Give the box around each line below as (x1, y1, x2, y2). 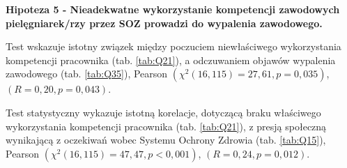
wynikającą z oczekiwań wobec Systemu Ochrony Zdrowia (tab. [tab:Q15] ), (6, 132, 326, 147)
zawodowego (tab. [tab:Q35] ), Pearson (6, 66, 168, 81)
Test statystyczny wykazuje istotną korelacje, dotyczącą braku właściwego (6, 105, 321, 119)
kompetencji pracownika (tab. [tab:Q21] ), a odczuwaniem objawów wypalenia (6, 52, 336, 67)
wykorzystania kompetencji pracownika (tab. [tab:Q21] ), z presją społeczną (6, 119, 327, 133)
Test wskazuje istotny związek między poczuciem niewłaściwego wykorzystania (6, 39, 341, 54)
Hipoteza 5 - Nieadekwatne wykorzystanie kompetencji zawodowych (6, 2, 340, 16)
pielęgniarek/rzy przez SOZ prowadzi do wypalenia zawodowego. (6, 15, 323, 30)
